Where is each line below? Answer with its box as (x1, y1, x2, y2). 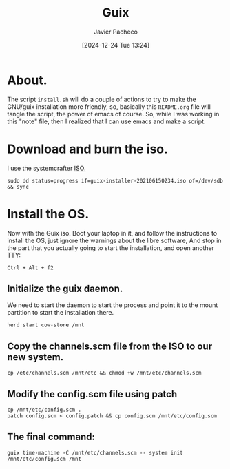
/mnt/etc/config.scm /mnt (7, 455, 81, 462)
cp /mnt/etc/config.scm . (7, 406, 81, 413)
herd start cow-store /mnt (7, 322, 85, 329)
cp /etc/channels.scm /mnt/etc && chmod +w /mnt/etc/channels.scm (7, 370, 202, 377)
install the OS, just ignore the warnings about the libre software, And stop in (7, 236, 222, 244)
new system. (7, 351, 64, 363)
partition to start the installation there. (7, 309, 114, 317)
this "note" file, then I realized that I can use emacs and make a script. (7, 117, 206, 125)
